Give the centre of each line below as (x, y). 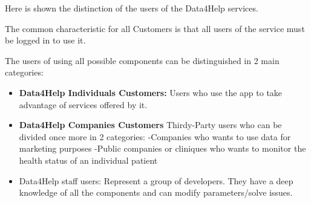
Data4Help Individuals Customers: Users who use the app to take (151, 92)
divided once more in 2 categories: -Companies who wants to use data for (155, 136)
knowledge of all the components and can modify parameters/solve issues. (156, 192)
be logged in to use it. (45, 40)
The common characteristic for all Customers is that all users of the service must (155, 28)
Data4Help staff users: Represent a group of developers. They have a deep (156, 180)
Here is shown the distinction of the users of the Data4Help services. (132, 8)
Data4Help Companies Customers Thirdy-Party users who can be (150, 125)
